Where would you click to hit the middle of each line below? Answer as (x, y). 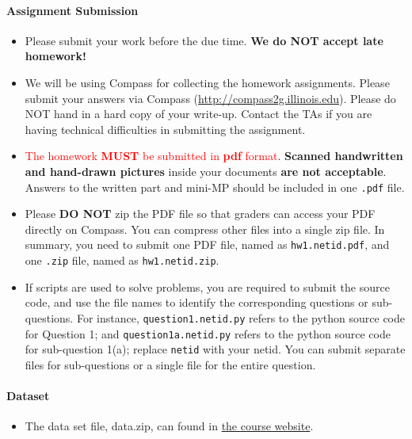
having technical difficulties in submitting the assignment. (165, 129)
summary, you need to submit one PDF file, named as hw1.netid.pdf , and (207, 244)
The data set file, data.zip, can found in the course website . (169, 426)
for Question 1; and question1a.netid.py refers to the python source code (208, 333)
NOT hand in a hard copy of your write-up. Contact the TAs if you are (198, 114)
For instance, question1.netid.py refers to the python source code (240, 317)
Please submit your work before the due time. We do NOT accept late (204, 40)
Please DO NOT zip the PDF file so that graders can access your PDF (200, 214)
